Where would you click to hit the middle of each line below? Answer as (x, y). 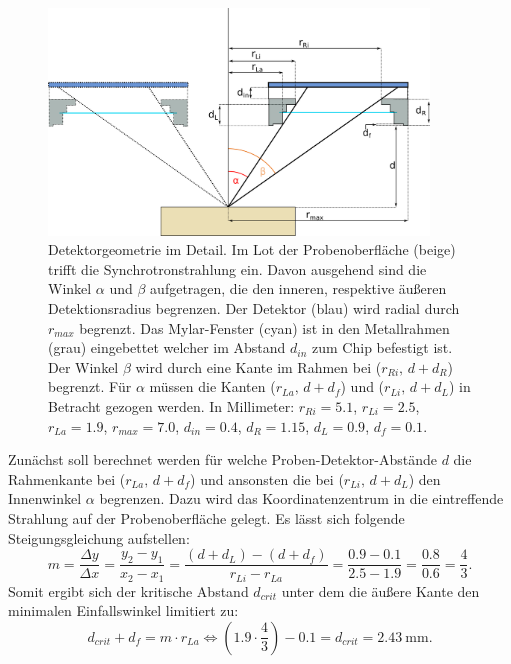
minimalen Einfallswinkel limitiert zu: (123, 610)
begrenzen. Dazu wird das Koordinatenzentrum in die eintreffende (301, 498)
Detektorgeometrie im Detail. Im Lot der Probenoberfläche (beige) (252, 249)
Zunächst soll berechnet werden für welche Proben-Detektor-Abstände (222, 459)
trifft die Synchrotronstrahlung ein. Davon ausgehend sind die (237, 268)
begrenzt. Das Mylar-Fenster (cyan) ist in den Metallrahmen (264, 327)
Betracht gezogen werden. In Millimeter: (171, 406)
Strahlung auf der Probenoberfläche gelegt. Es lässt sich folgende (206, 518)
